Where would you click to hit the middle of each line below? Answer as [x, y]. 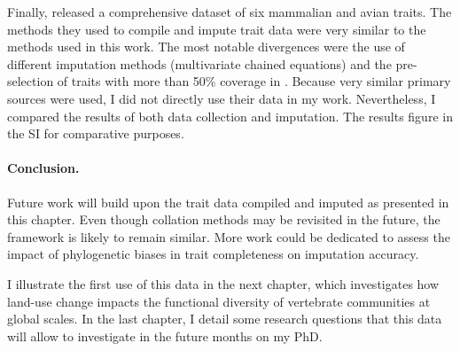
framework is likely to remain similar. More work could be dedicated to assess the [229, 236]
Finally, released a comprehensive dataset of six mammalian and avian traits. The [230, 12]
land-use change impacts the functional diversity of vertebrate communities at [219, 301]
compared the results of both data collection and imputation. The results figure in [230, 116]
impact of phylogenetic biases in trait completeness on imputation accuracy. [213, 254]
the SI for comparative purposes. [96, 133]
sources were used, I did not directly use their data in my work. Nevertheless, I [222, 98]
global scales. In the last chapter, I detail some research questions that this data [225, 319]
